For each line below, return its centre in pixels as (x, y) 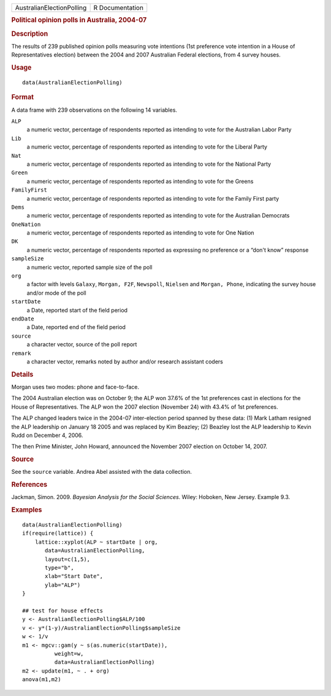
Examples (27, 510)
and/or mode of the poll (56, 293)
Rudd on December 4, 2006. (47, 435)
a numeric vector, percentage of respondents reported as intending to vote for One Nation (140, 233)
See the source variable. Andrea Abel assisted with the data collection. (102, 472)
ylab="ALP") (63, 585)
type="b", (59, 568)
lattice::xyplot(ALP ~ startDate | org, (97, 542)
